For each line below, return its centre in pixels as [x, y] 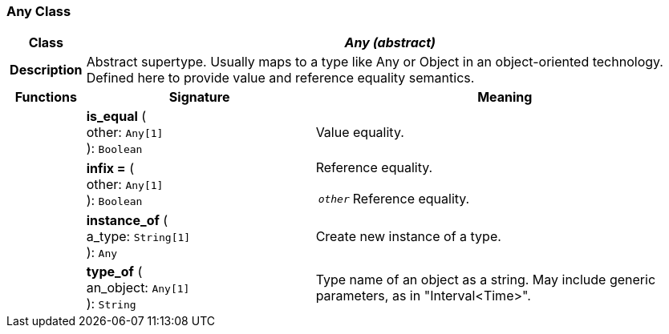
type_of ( [114, 272]
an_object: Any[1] [138, 288]
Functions [46, 97]
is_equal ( [116, 117]
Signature [199, 97]
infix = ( [110, 169]
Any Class [39, 11]
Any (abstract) [390, 43]
